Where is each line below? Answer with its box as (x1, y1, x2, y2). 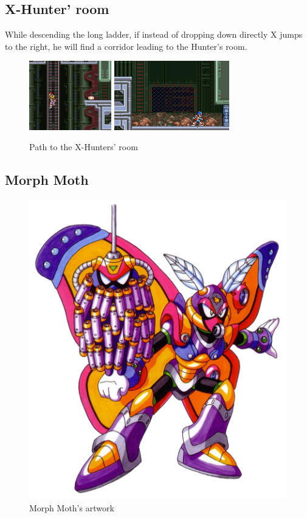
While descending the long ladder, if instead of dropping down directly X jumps (5, 28, 303, 41)
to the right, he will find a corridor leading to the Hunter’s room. (5, 40, 247, 52)
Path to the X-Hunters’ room (29, 140, 138, 153)
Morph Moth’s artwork (29, 501, 114, 514)
